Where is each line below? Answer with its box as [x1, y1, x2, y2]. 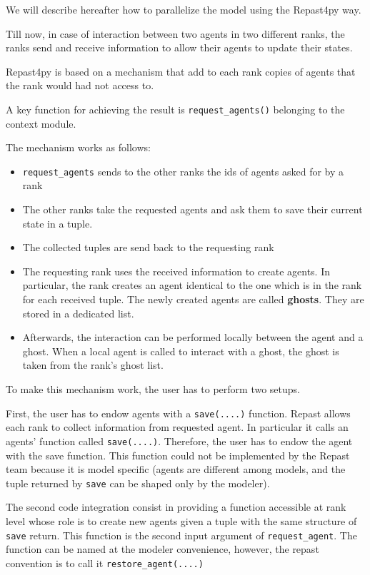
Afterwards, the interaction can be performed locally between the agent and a [22, 330, 364, 345]
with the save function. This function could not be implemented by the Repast [6, 447, 350, 462]
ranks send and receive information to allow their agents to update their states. [6, 40, 353, 55]
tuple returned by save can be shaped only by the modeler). [6, 475, 270, 490]
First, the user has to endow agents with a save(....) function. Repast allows [6, 405, 351, 420]
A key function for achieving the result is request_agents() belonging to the [6, 101, 345, 116]
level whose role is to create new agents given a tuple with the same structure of [6, 513, 357, 528]
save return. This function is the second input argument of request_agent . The [6, 527, 357, 542]
